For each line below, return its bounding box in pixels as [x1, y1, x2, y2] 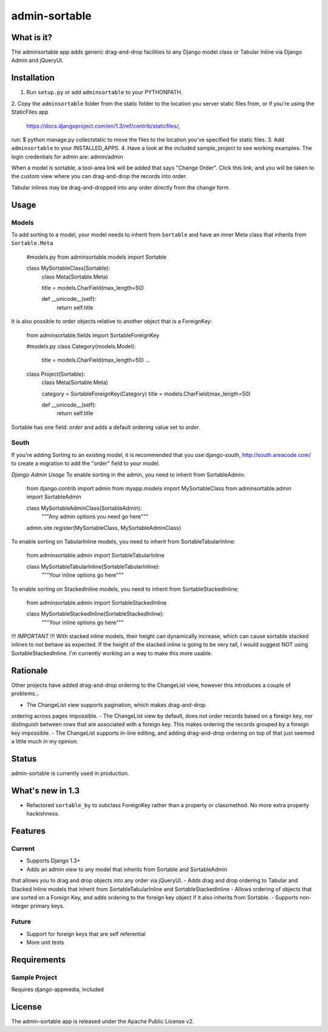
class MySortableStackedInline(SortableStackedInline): [26, 610, 164, 617]
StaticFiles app [11, 108, 49, 115]
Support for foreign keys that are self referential [26, 930, 146, 937]
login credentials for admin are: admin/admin [11, 153, 124, 160]
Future [11, 918, 32, 926]
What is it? [11, 32, 53, 43]
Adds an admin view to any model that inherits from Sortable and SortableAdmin [26, 865, 228, 873]
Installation [11, 73, 55, 83]
